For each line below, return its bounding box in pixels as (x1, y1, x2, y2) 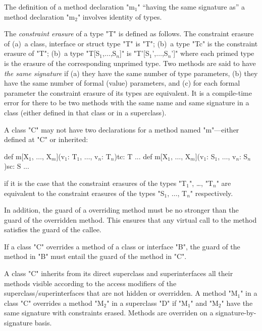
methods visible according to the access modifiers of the (4, 278, 177, 288)
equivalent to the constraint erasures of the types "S (4, 187, 165, 198)
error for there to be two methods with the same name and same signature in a (4, 97, 249, 108)
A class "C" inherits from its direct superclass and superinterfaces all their (4, 268, 233, 279)
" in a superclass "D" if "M (107, 297, 188, 308)
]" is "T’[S (119, 48, 149, 58)
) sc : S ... (4, 161, 29, 171)
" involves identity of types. (77, 11, 162, 22)
